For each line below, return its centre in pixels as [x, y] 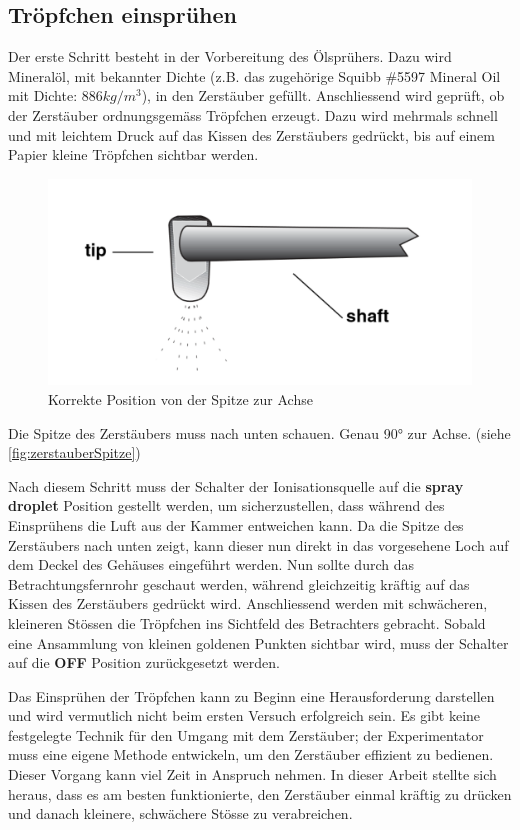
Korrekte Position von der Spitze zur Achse [180, 398]
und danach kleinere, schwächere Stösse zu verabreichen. [180, 813]
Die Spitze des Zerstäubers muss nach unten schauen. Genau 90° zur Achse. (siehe [259, 432]
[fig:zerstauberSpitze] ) [74, 452]
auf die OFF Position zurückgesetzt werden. [144, 662]
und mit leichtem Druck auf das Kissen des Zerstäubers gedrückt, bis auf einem [251, 134]
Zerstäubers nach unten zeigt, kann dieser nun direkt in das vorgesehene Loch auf [258, 544]
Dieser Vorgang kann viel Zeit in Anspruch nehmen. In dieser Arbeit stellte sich [252, 774]
